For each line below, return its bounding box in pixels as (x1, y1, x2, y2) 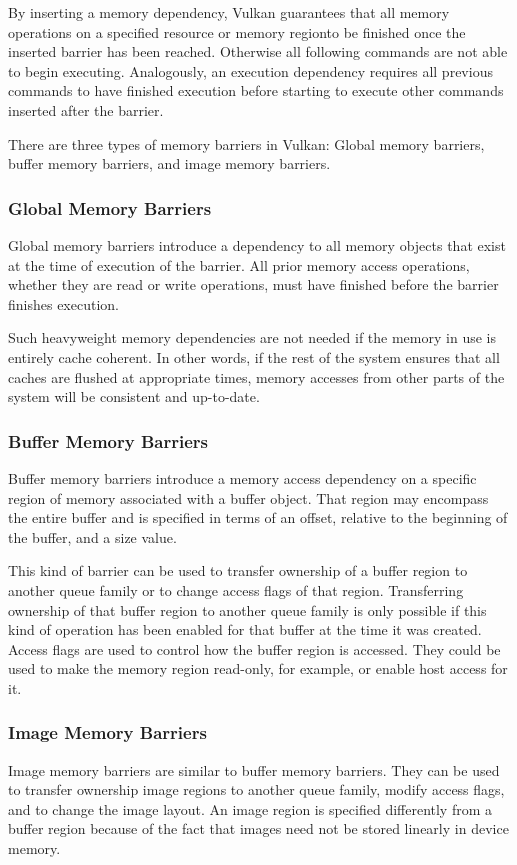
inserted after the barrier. (8, 99, 164, 120)
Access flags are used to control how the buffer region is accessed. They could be (8, 638, 501, 659)
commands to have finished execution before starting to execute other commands (8, 80, 504, 101)
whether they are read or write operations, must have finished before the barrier (8, 274, 499, 295)
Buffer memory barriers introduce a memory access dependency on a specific (8, 467, 477, 488)
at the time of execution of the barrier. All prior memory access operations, (8, 254, 470, 275)
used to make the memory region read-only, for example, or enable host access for (8, 658, 508, 679)
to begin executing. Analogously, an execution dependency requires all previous (8, 60, 493, 81)
